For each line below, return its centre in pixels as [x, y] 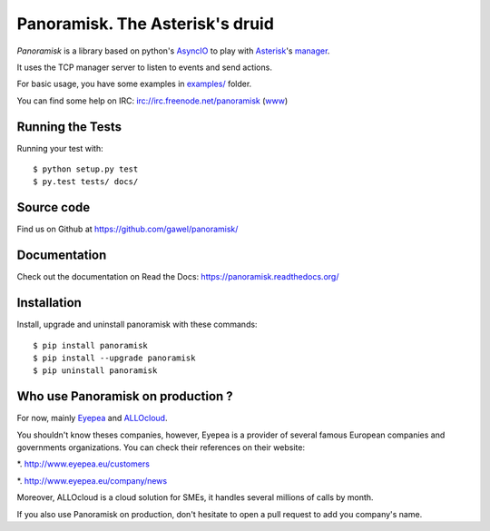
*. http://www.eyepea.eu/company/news [92, 480]
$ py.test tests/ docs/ [86, 182]
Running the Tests [69, 127]
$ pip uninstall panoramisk [95, 371]
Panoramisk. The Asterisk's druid [145, 24]
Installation [49, 303]
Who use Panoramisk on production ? [125, 396]
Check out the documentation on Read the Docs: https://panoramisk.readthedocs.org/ [178, 277]
